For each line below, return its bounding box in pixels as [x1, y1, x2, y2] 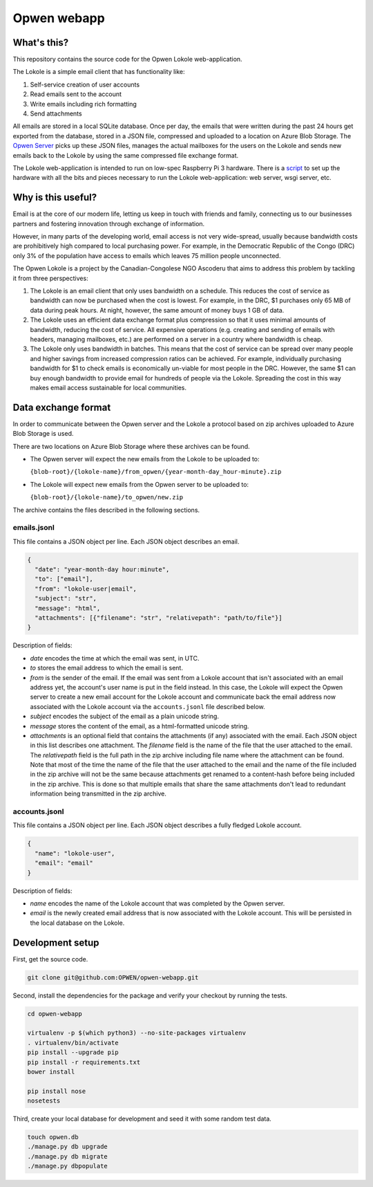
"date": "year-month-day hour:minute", [35, 566, 170, 573]
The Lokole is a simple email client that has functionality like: [12, 68, 186, 76]
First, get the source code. [12, 955, 88, 963]
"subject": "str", [35, 595, 97, 602]
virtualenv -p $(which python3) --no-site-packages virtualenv [27, 1029, 247, 1037]
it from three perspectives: [12, 274, 89, 282]
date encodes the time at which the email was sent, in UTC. [30, 654, 200, 662]
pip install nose [27, 1087, 86, 1095]
